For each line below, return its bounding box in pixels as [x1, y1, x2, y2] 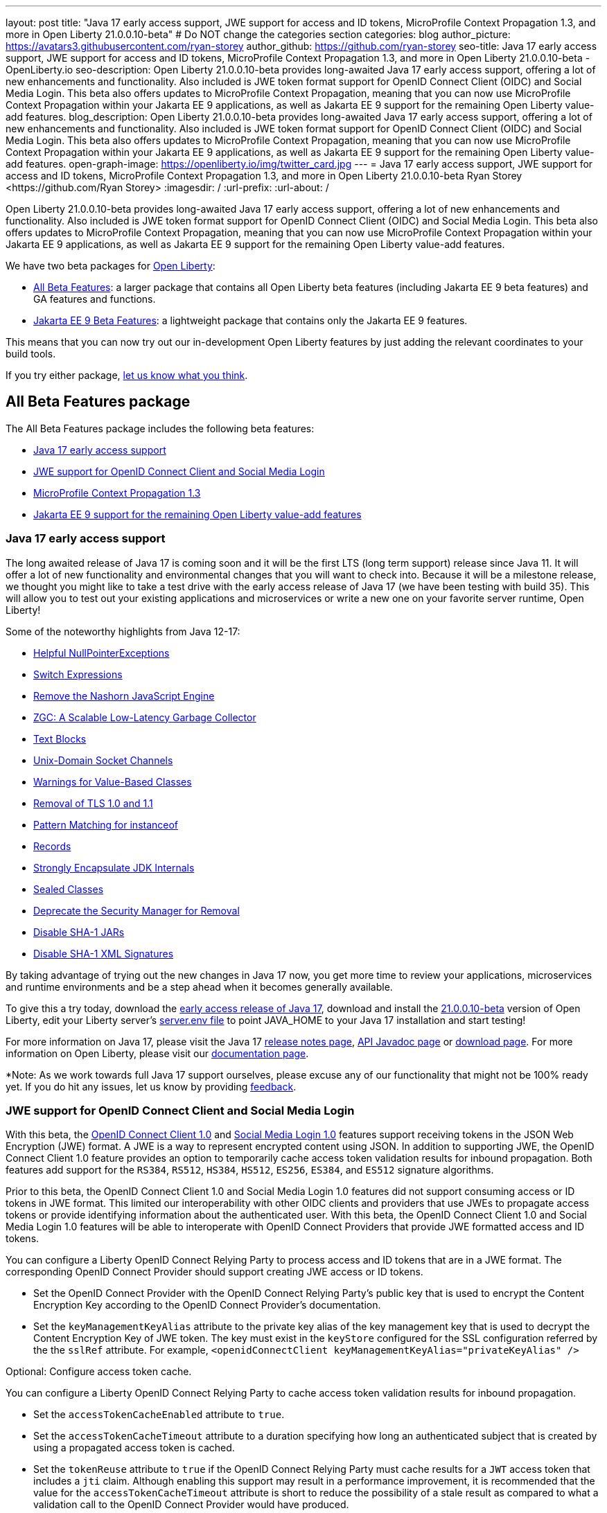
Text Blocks [33, 732, 87, 745]
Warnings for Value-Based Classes [33, 775, 192, 788]
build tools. [6, 348, 56, 360]
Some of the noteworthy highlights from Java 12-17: [6, 625, 240, 637]
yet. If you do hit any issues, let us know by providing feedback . [6, 1080, 297, 1092]
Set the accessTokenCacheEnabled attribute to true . [33, 1408, 285, 1421]
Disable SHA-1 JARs [33, 926, 125, 938]
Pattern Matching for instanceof [33, 818, 179, 831]
